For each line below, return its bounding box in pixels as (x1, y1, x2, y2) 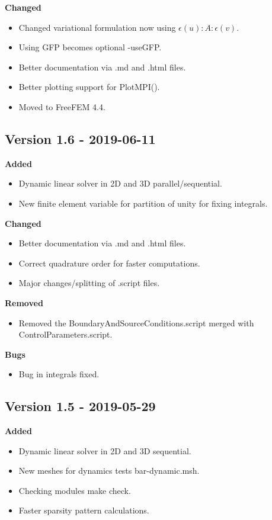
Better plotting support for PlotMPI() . (18, 81, 160, 93)
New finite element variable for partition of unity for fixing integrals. (18, 197, 268, 209)
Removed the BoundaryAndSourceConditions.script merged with (18, 316, 254, 329)
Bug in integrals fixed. (18, 368, 100, 380)
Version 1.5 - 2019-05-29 (5, 397, 156, 415)
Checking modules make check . (18, 484, 131, 496)
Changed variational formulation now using (18, 21, 176, 33)
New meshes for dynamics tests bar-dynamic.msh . (18, 464, 200, 477)
